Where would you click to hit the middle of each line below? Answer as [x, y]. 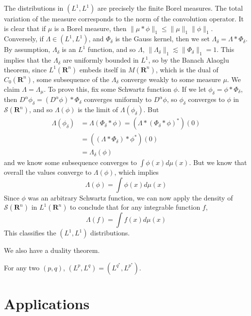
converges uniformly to [118, 99]
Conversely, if [24, 39]
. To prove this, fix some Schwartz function [108, 89]
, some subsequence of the [71, 79]
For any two [22, 267]
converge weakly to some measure [171, 79]
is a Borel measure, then [90, 28]
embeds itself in [103, 69]
